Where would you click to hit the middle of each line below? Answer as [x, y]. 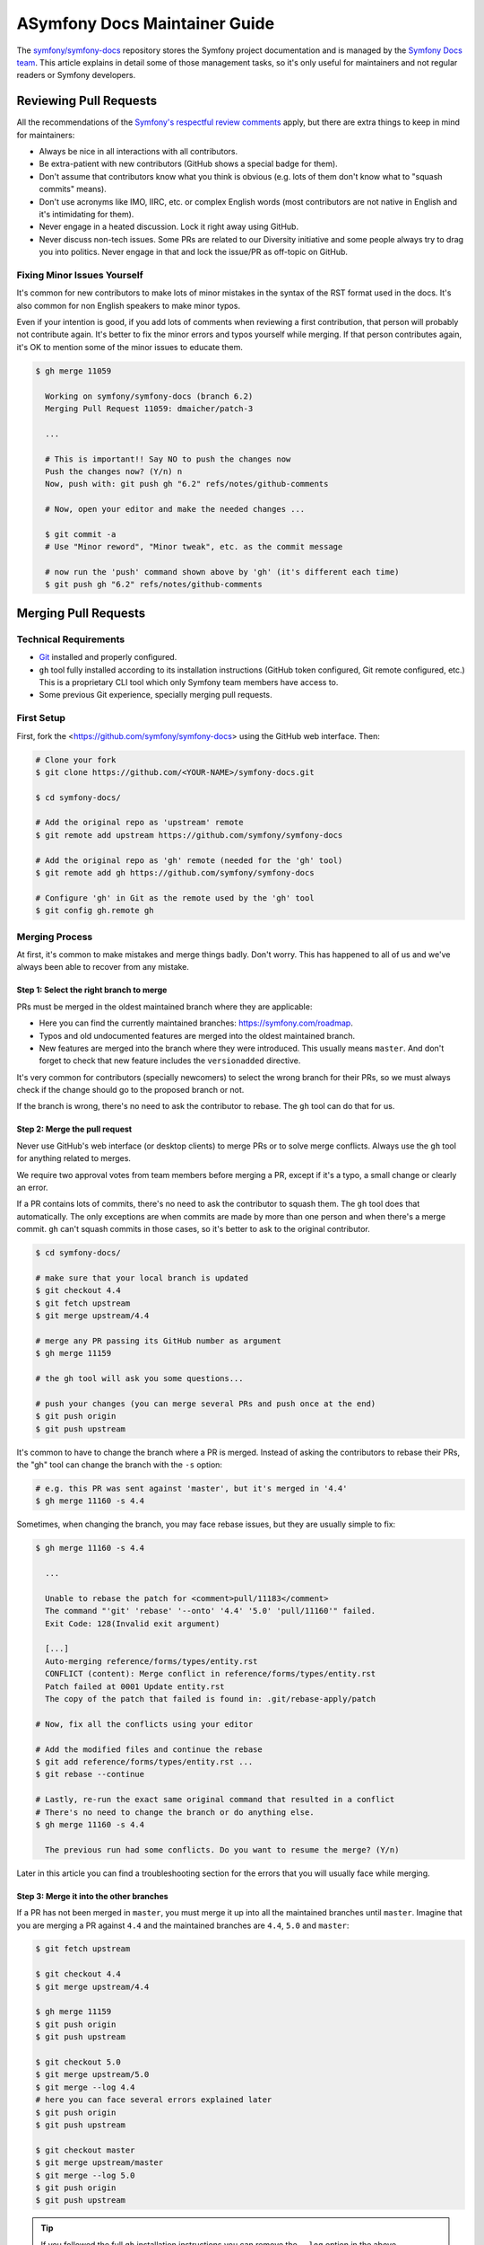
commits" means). [73, 189]
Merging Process [55, 937]
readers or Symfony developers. [76, 75]
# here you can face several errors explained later [154, 2100]
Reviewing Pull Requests [86, 101]
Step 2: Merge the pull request [74, 1129]
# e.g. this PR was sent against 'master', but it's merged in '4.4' [191, 1488]
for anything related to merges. [74, 1158]
